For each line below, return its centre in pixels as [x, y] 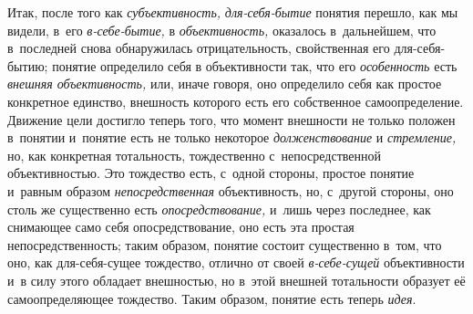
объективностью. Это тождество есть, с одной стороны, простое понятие [211, 173]
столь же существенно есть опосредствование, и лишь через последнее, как [219, 209]
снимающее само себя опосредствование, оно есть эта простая [181, 227]
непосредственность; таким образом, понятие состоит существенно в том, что [225, 244]
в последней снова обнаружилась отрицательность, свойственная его [199, 48]
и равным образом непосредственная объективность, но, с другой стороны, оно [231, 190]
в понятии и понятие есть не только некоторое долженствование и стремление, [232, 137]
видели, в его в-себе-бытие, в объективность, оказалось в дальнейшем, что [222, 30]
